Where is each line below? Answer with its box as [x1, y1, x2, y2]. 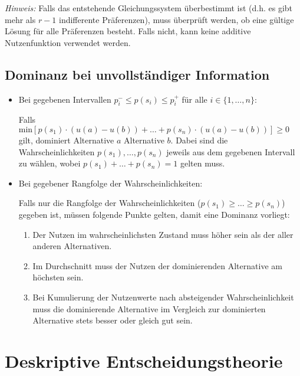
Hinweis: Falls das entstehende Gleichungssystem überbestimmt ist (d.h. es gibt [5, 2, 293, 14]
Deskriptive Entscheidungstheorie [5, 348, 283, 372]
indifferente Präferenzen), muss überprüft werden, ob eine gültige [59, 13, 294, 25]
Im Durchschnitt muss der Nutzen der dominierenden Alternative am [32, 259, 282, 272]
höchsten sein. [32, 271, 84, 283]
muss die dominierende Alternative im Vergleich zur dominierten [32, 302, 266, 315]
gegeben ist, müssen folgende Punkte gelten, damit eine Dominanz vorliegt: [18, 208, 290, 220]
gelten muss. [180, 157, 225, 169]
